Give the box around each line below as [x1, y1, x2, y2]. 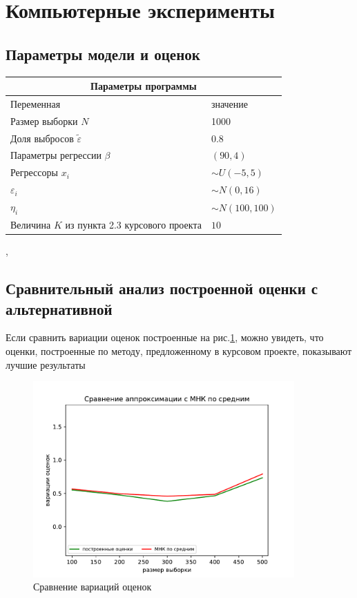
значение [211, 96, 249, 110]
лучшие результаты [6, 357, 86, 372]
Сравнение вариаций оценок [33, 579, 152, 594]
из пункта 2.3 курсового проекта [65, 218, 202, 232]
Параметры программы [90, 79, 197, 93]
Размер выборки [10, 113, 78, 128]
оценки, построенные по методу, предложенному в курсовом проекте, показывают [6, 343, 352, 358]
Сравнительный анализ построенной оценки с [6, 278, 318, 299]
